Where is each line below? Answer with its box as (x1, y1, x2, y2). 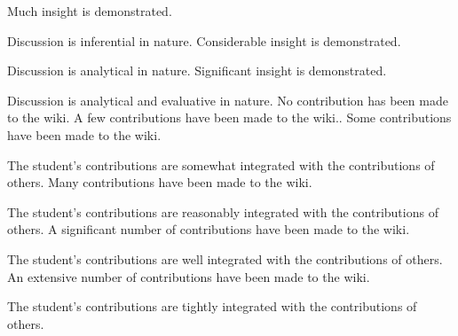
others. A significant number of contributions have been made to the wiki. (7, 220, 410, 238)
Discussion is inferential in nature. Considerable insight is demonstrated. (7, 31, 401, 50)
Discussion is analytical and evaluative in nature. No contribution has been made (7, 90, 448, 109)
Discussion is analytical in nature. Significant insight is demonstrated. (7, 61, 387, 80)
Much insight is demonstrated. (7, 2, 172, 20)
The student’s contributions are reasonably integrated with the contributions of (7, 202, 438, 221)
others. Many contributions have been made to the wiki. (7, 173, 312, 191)
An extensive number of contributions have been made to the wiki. (7, 267, 370, 285)
